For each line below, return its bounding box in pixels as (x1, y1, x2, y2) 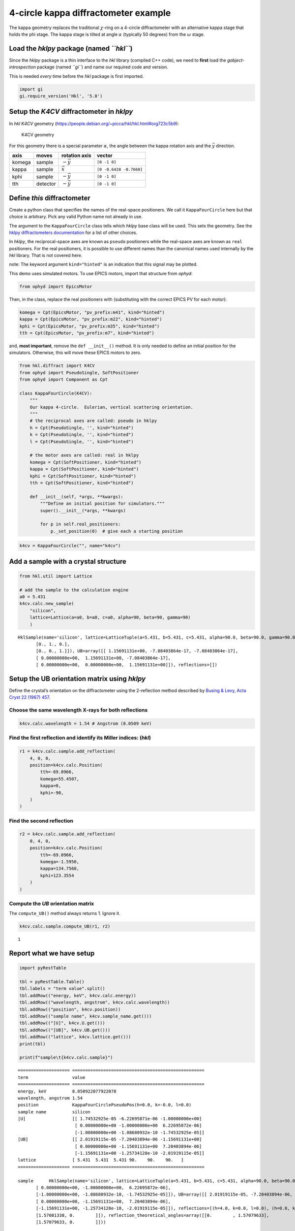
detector (36, 180, 56, 187)
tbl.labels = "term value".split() (19, 986, 105, 992)
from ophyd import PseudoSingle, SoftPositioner (19, 370, 139, 375)
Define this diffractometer (9, 194, 90, 202)
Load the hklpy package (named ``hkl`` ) (9, 44, 133, 53)
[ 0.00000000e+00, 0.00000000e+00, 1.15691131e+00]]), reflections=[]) (36, 662, 218, 668)
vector (96, 152, 113, 159)
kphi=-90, (40, 790, 64, 795)
